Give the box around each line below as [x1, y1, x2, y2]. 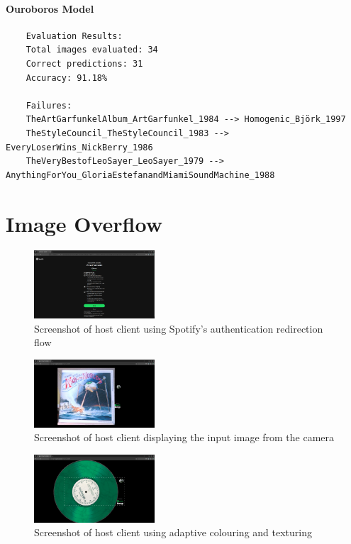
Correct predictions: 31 [26, 58, 143, 69]
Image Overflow [6, 209, 162, 238]
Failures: [26, 100, 72, 111]
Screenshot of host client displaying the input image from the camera [34, 430, 335, 445]
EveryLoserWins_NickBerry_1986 [6, 142, 153, 152]
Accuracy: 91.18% [26, 72, 108, 83]
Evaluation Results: [26, 30, 123, 41]
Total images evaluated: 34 [26, 45, 158, 55]
